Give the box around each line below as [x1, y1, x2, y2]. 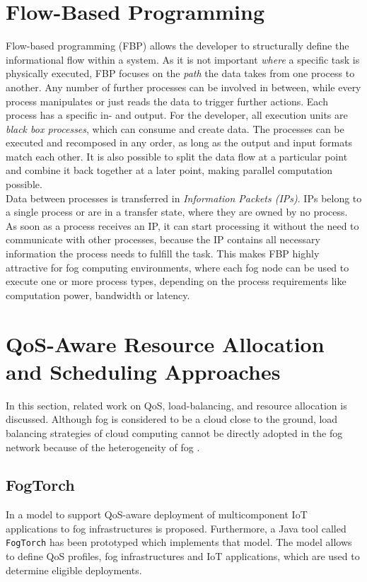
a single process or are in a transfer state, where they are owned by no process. [6, 204, 348, 219]
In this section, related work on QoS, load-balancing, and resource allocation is [6, 397, 347, 412]
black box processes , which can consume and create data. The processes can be [6, 121, 344, 136]
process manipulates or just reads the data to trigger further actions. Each [6, 93, 328, 108]
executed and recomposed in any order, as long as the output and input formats [6, 135, 353, 150]
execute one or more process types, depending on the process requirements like [6, 274, 346, 289]
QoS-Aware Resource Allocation [6, 329, 325, 358]
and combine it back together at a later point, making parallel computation [6, 163, 333, 177]
